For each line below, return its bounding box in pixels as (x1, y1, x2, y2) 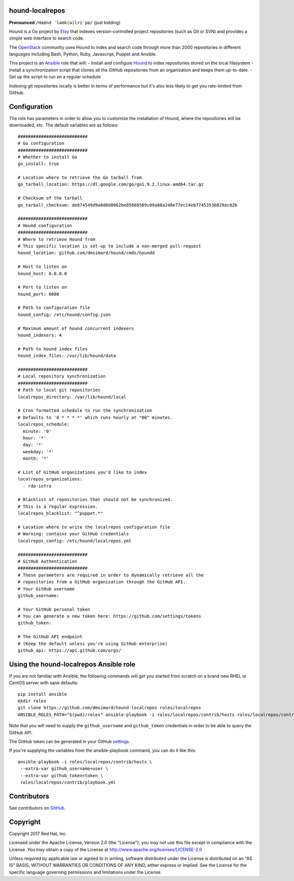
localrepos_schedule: (18, 422, 70, 427)
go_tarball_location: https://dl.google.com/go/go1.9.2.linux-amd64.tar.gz (18, 182, 204, 187)
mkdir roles (18, 698, 47, 704)
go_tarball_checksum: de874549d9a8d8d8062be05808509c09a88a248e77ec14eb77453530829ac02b (18, 202, 238, 208)
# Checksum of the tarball (18, 195, 83, 201)
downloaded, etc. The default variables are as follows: (9, 122, 119, 128)
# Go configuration (18, 141, 65, 146)
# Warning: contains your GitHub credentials (18, 531, 129, 537)
